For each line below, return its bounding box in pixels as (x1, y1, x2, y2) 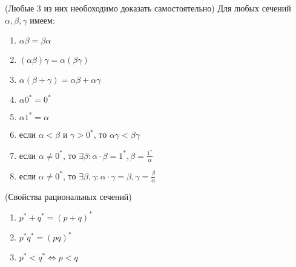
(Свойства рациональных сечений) (5, 190, 132, 202)
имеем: (30, 13, 55, 26)
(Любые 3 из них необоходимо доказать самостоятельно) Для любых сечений (5, 2, 291, 14)
